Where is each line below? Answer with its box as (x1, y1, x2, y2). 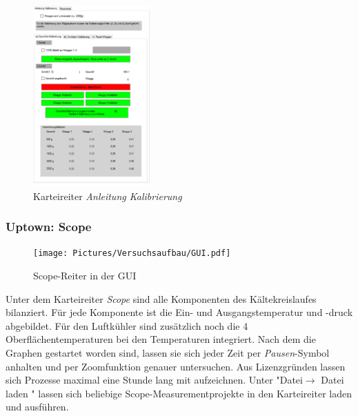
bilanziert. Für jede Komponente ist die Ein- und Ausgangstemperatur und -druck (6, 305, 353, 319)
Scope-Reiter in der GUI (33, 268, 137, 283)
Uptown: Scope (6, 218, 92, 235)
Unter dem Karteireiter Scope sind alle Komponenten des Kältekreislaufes (6, 291, 317, 306)
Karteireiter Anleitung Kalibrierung (33, 188, 182, 203)
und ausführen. (6, 399, 69, 414)
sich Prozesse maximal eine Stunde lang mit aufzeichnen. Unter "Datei (6, 373, 303, 387)
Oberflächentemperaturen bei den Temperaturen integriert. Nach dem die (6, 332, 316, 346)
